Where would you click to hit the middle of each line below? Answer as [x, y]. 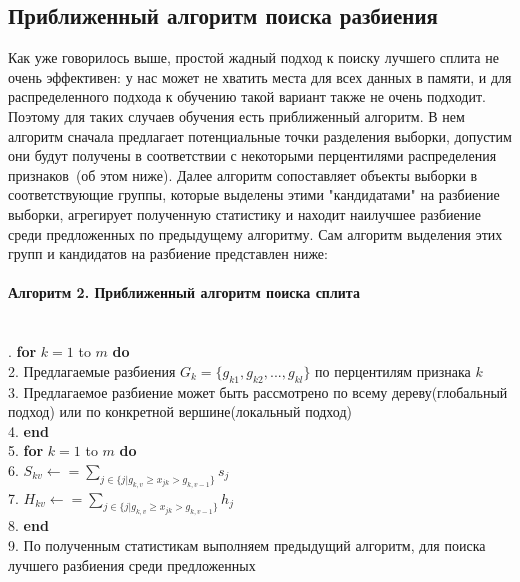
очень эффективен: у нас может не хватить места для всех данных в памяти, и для [260, 76]
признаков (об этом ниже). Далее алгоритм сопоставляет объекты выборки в [243, 174]
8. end [28, 525]
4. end [28, 430]
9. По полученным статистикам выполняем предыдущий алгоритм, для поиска [247, 544]
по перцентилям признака [393, 370]
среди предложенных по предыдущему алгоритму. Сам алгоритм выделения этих [255, 233]
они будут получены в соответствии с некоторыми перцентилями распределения [252, 155]
